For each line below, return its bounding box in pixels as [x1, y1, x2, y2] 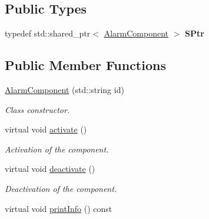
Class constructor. [5, 103, 70, 115]
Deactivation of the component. [5, 182, 117, 194]
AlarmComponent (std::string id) [5, 84, 124, 95]
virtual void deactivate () [5, 162, 95, 175]
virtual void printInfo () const [5, 202, 112, 214]
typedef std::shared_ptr [5, 27, 91, 39]
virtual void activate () [5, 123, 87, 135]
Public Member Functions [5, 56, 166, 74]
